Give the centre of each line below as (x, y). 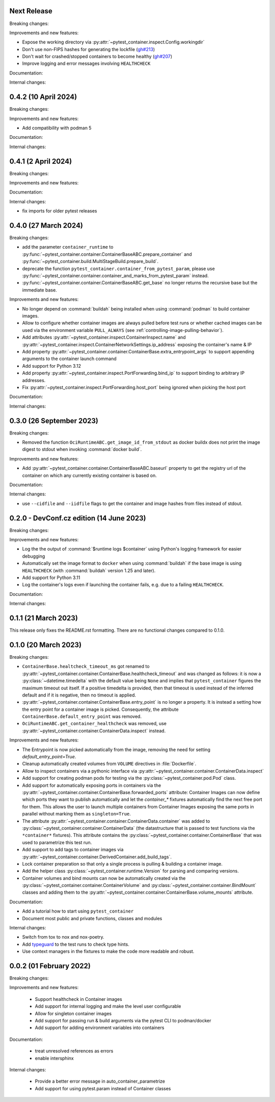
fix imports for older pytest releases (60, 211)
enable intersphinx (54, 1058)
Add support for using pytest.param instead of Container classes (103, 1088)
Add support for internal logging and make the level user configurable (108, 1007)
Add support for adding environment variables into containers (100, 1028)
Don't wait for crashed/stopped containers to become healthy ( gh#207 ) (97, 57)
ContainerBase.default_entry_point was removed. (82, 716)
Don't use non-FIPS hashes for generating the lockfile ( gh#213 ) (89, 49)
